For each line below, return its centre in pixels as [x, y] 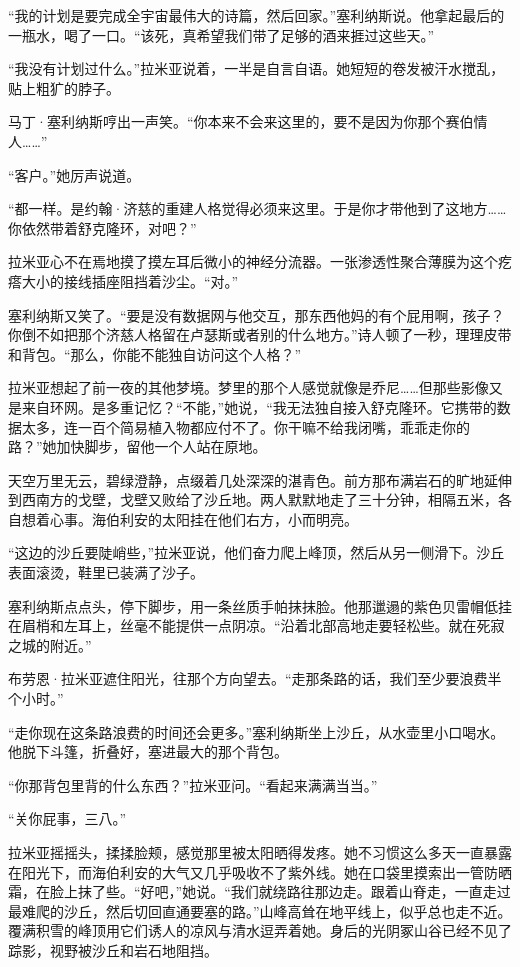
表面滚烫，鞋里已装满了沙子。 [106, 572]
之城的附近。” [50, 644]
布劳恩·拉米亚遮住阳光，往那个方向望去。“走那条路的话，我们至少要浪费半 [255, 678]
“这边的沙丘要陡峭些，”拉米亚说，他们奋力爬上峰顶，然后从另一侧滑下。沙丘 [256, 552]
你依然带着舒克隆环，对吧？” [102, 227]
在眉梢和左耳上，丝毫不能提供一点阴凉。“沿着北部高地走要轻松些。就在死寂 [256, 625]
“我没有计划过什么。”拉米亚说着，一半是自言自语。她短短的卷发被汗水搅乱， [256, 68]
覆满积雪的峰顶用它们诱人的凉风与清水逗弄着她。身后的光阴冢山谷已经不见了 [260, 930]
